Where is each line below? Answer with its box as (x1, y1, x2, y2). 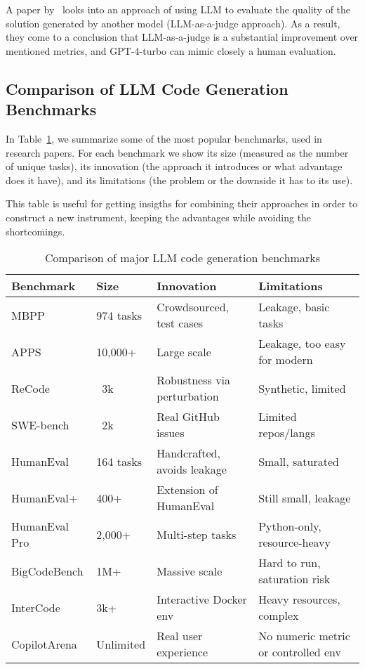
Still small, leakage (258, 489, 351, 506)
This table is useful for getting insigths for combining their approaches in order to (6, 196, 358, 211)
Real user (157, 628, 203, 644)
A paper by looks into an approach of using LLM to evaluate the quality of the (6, 2, 351, 16)
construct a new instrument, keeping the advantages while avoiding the (6, 209, 312, 224)
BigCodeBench (11, 562, 84, 579)
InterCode (11, 599, 60, 616)
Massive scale (157, 562, 223, 579)
